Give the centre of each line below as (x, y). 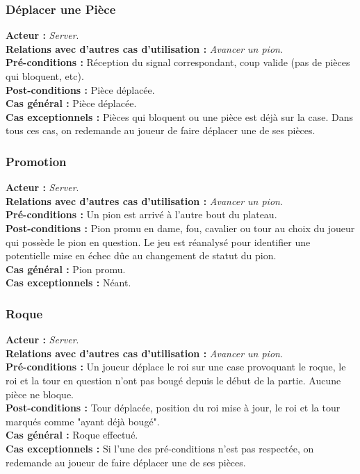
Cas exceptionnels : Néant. (68, 283)
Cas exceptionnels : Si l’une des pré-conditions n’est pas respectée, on (160, 448)
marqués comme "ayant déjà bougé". (83, 421)
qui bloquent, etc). (45, 76)
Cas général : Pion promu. (66, 269)
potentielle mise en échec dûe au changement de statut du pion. (141, 255)
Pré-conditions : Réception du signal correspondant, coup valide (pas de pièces (178, 62)
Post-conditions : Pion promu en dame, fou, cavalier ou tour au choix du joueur (180, 228)
